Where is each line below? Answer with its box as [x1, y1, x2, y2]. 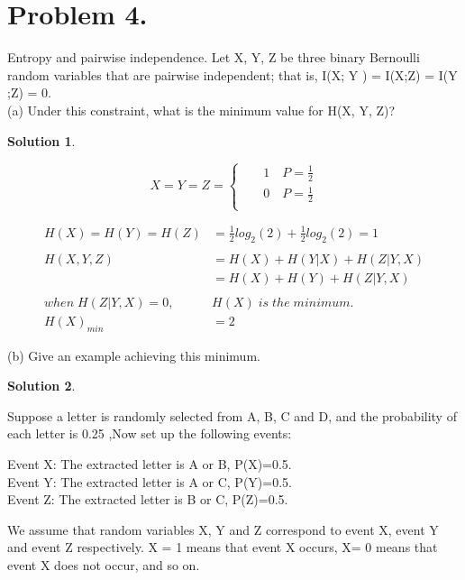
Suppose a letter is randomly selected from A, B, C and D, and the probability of [7, 406, 457, 425]
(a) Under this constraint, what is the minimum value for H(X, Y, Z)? [7, 100, 396, 119]
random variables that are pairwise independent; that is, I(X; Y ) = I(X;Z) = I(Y [7, 65, 458, 84]
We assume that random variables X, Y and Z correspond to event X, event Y [7, 520, 439, 539]
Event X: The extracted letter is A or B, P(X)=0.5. [7, 455, 292, 474]
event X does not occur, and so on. [7, 556, 200, 575]
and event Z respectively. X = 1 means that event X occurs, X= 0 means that [7, 538, 438, 557]
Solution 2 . [7, 376, 76, 395]
